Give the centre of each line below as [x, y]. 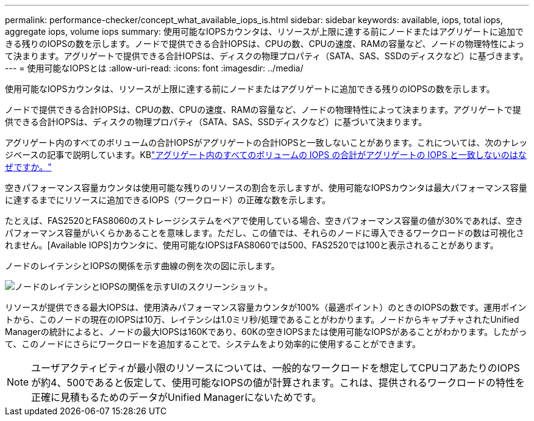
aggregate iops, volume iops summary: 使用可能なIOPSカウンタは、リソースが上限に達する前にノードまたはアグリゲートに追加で [265, 31]
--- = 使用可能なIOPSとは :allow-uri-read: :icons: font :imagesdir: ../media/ [154, 68]
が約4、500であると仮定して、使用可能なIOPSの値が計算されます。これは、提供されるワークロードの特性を [278, 383]
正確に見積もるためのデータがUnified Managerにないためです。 [176, 397]
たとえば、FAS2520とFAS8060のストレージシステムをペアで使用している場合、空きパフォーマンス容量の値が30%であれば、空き [264, 221]
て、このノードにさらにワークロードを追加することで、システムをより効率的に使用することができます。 [213, 344]
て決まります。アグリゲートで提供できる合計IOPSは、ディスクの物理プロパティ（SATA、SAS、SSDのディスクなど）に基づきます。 [267, 56]
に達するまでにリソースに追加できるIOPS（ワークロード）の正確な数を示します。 [168, 200]
